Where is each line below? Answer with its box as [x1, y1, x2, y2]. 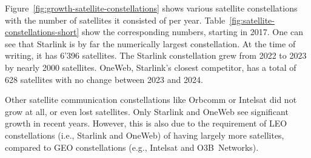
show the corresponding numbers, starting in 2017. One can [82, 25, 303, 38]
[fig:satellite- [229, 13, 275, 26]
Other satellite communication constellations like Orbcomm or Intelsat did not [5, 93, 297, 106]
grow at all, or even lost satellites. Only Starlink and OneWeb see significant [5, 105, 289, 117]
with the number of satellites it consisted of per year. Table [5, 13, 226, 26]
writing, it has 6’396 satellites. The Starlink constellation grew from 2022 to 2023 [5, 49, 307, 62]
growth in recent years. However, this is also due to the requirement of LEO [5, 117, 287, 130]
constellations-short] [5, 25, 79, 38]
